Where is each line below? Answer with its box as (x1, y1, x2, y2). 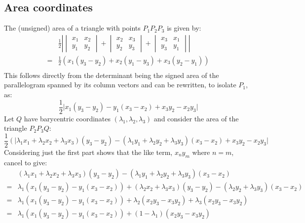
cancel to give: (4, 157, 47, 167)
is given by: (167, 23, 201, 33)
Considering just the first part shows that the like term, (4, 147, 173, 157)
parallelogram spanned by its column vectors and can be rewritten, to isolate (4, 79, 236, 90)
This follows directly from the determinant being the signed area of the (4, 70, 219, 80)
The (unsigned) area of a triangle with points (4, 23, 141, 33)
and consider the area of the (153, 113, 239, 123)
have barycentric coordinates (24, 113, 111, 123)
